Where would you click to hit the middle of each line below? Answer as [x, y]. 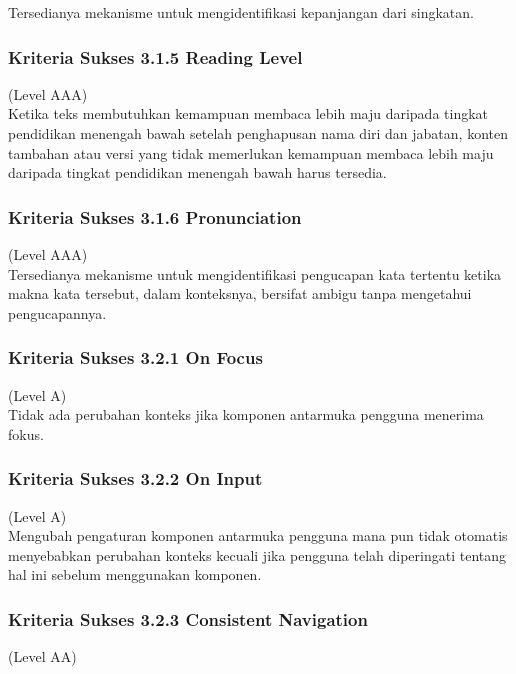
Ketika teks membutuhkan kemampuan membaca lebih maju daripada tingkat [248, 113]
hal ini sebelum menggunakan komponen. [135, 574]
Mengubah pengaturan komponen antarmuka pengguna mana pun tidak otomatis [258, 535]
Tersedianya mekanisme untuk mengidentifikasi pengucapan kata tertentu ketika [255, 273]
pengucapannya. [57, 312]
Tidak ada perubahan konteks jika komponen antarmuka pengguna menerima [246, 414]
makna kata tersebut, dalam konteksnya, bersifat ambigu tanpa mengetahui [240, 293]
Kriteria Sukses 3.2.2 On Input [135, 478]
